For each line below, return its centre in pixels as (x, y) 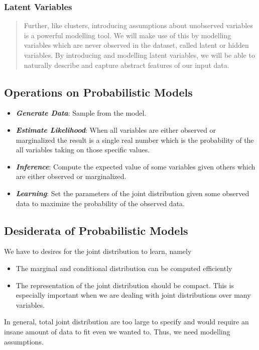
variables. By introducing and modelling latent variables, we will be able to (139, 55)
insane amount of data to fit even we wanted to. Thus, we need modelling (117, 331)
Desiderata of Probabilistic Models (96, 230)
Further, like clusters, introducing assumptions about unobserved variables (138, 25)
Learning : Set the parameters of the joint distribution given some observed (133, 193)
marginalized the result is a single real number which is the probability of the (135, 140)
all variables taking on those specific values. (83, 150)
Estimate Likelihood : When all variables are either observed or (116, 129)
